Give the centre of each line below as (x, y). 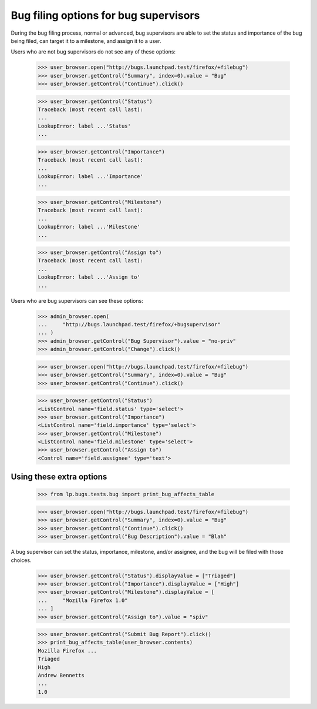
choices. (21, 560)
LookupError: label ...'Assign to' (89, 277)
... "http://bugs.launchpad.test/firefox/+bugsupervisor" (129, 325)
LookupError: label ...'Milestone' (89, 227)
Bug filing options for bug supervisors (105, 15)
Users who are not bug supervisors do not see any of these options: (93, 52)
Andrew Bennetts (61, 675)
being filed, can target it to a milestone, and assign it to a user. (86, 41)
